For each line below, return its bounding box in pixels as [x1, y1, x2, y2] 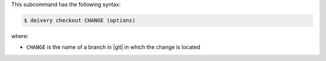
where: [11, 32, 29, 39]
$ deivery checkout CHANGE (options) [24, 17, 136, 24]
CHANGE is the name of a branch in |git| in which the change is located [26, 43, 200, 51]
